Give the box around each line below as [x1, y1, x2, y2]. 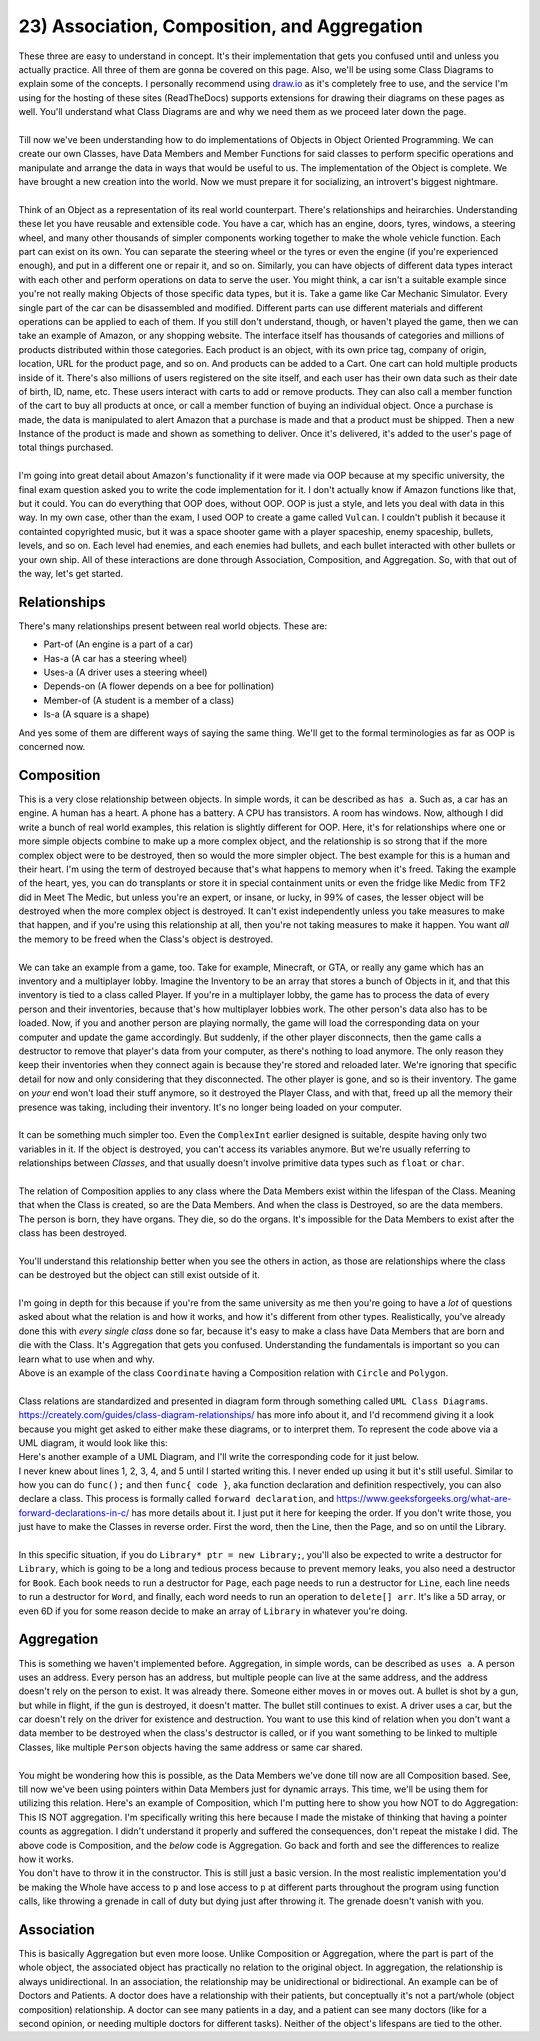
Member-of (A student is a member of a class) [43, 694, 235, 706]
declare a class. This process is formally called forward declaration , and [18, 1493, 335, 1505]
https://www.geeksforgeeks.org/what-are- [336, 1493, 512, 1505]
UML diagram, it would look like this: [18, 1436, 169, 1449]
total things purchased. [18, 441, 114, 454]
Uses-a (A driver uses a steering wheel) [43, 666, 208, 679]
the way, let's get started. [18, 568, 124, 579]
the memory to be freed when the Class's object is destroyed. [18, 933, 274, 945]
